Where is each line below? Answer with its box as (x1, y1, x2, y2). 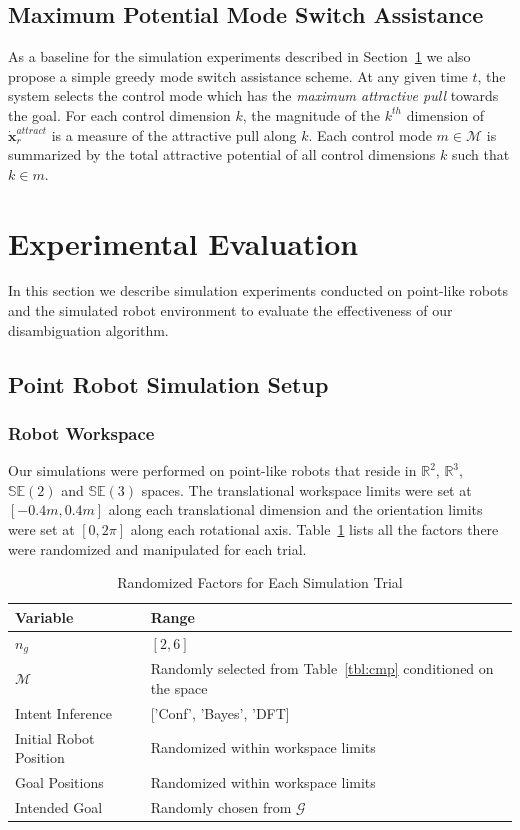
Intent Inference (15, 702, 112, 723)
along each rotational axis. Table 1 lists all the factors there (130, 519, 499, 540)
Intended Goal (15, 796, 103, 817)
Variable (15, 606, 74, 627)
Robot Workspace (8, 420, 155, 445)
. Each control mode (308, 124, 432, 145)
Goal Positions (15, 772, 104, 793)
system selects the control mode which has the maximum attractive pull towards (8, 85, 499, 106)
